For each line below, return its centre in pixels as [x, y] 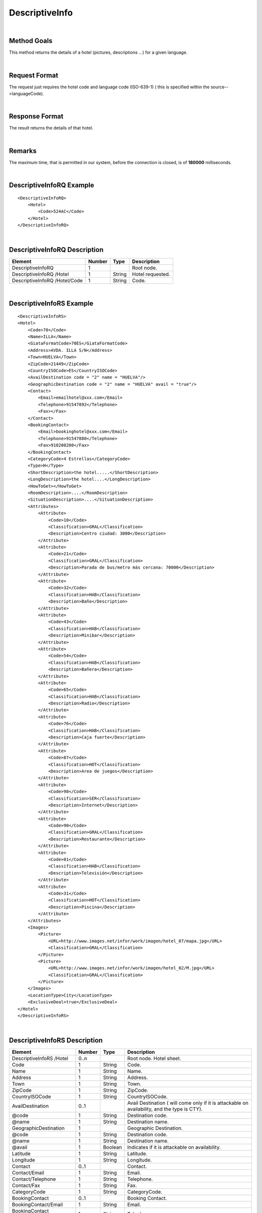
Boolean [113, 1147]
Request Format [33, 75]
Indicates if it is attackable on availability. [174, 1147]
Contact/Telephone [34, 1179]
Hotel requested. [151, 274]
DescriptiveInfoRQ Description [56, 250]
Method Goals [31, 41]
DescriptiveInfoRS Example [51, 303]
